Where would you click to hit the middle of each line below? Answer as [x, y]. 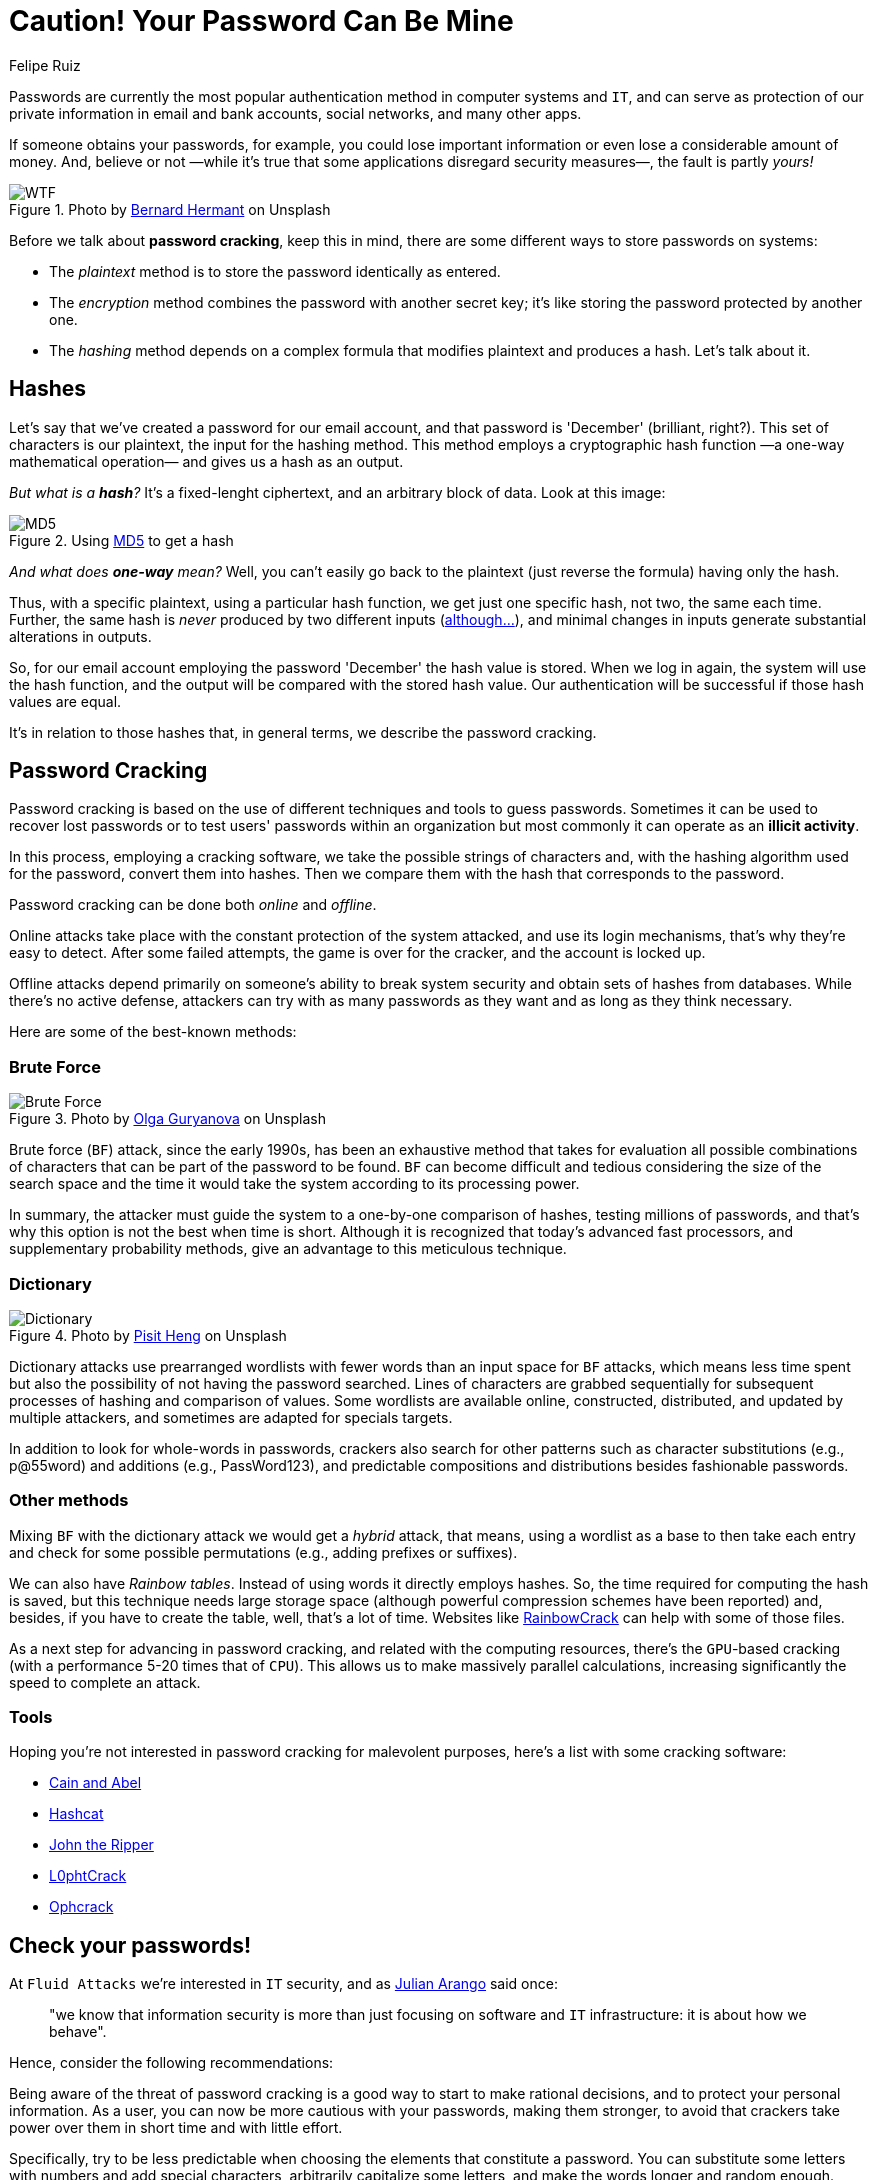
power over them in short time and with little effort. [176, 2128]
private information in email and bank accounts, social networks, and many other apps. [295, 113]
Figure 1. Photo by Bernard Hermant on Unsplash [170, 209]
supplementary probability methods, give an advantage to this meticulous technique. [288, 1249]
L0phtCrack [88, 1876]
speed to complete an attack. [105, 1682]
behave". [78, 2032]
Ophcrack [81, 1907]
